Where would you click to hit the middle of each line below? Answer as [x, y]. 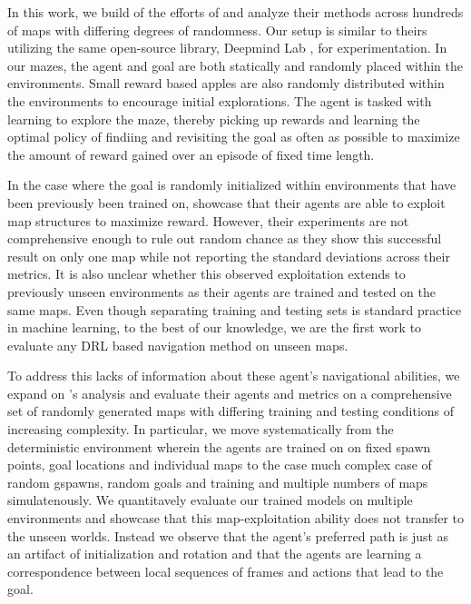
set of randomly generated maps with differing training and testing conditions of [231, 411]
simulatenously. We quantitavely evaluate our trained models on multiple [210, 500]
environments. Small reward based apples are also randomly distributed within [226, 83]
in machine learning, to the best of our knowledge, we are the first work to [215, 327]
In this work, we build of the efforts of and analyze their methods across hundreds [235, 12]
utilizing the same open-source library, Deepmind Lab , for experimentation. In [227, 48]
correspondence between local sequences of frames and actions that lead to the [226, 571]
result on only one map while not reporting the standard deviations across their [229, 256]
